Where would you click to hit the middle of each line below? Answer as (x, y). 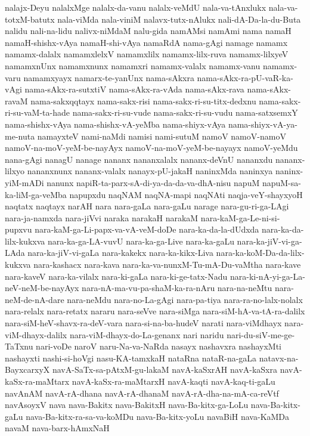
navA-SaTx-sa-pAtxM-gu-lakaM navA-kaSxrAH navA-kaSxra (165, 369)
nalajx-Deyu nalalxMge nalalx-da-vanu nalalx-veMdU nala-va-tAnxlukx (136, 7)
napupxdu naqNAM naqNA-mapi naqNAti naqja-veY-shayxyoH (186, 194)
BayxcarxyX (27, 369)
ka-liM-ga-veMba (36, 194)
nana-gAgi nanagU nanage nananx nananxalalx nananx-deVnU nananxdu (139, 159)
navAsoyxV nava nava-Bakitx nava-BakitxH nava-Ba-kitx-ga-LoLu (127, 405)
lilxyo (15, 171)
